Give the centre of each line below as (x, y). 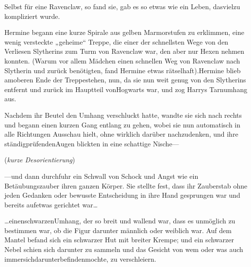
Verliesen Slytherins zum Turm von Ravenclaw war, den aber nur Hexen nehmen (125, 51)
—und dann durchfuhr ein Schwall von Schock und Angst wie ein (101, 176)
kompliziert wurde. (32, 16)
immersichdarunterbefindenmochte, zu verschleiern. (80, 259)
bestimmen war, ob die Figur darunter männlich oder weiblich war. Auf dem (118, 230)
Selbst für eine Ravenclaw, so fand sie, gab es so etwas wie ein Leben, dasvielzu (122, 6)
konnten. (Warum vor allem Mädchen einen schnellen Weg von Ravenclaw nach (122, 60)
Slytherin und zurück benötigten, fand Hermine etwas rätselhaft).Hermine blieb (123, 70)
